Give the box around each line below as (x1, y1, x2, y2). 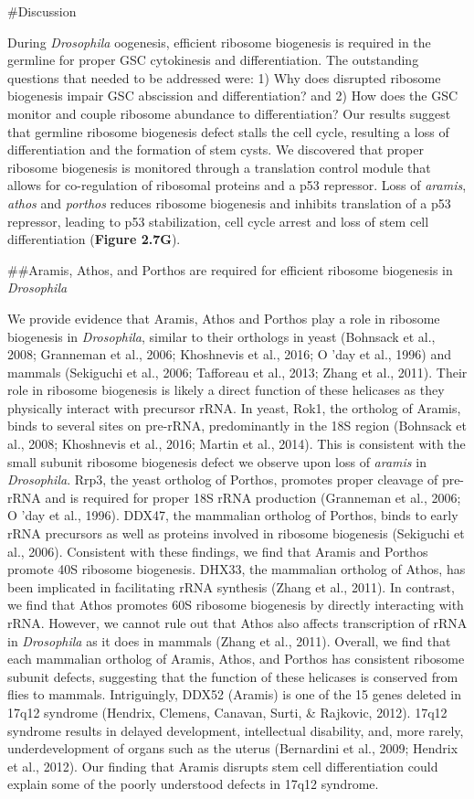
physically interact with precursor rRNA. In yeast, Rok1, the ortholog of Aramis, (7, 398, 461, 417)
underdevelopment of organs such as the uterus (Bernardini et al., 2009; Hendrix (7, 739, 458, 758)
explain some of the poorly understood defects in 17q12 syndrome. (7, 774, 379, 794)
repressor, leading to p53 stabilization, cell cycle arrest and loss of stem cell (7, 211, 429, 230)
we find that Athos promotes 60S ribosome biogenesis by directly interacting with (7, 595, 464, 614)
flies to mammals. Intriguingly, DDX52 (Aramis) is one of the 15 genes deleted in (7, 685, 462, 704)
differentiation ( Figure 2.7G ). (7, 229, 181, 249)
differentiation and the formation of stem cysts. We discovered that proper (7, 140, 424, 159)
